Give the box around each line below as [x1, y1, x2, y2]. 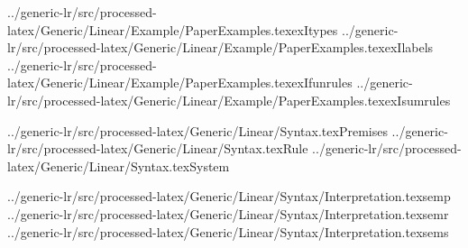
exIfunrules [291, 73, 353, 92]
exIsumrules [384, 90, 451, 109]
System [189, 156, 230, 175]
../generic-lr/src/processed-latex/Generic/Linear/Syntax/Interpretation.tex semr [7, 204, 449, 223]
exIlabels [384, 38, 434, 57]
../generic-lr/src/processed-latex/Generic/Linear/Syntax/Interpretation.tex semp [7, 187, 451, 206]
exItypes [291, 20, 338, 39]
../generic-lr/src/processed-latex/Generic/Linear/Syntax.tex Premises [7, 121, 388, 140]
